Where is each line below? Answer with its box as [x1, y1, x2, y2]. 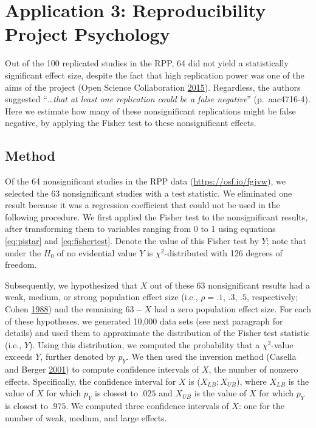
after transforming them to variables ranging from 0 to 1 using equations [5, 222, 276, 235]
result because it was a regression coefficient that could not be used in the [5, 198, 280, 211]
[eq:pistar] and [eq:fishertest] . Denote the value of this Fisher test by [5, 234, 259, 247]
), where [236, 374, 267, 387]
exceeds [5, 350, 33, 363]
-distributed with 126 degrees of [164, 246, 283, 259]
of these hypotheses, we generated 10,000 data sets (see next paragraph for [5, 314, 283, 327]
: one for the [238, 399, 285, 412]
